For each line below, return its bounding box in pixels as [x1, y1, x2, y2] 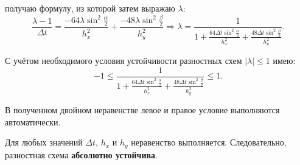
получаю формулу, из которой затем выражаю [5, 2, 175, 14]
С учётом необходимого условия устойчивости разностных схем [5, 54, 242, 67]
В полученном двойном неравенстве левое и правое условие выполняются [5, 104, 280, 116]
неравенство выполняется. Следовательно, [131, 136, 287, 149]
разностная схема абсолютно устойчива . [5, 148, 158, 161]
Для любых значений [5, 136, 83, 149]
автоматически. [5, 115, 61, 128]
